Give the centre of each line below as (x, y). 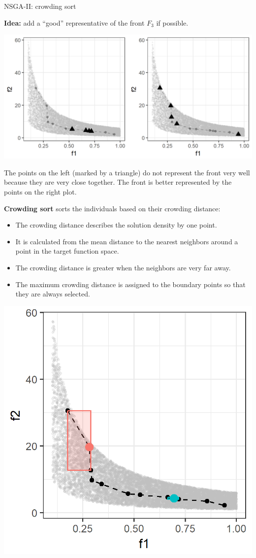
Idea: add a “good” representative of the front (74, 22)
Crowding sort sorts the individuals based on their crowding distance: (112, 208)
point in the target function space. (67, 251)
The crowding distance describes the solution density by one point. (116, 225)
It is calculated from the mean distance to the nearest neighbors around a (127, 241)
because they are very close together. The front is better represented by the (118, 182)
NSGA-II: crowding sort (40, 6)
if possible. (172, 22)
